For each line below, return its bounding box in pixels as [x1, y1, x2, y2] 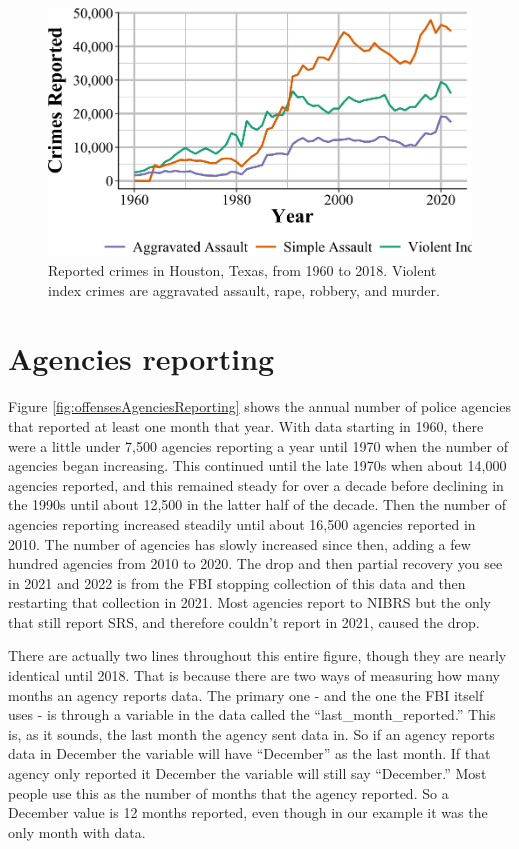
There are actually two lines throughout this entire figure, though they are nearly [8, 645, 507, 666]
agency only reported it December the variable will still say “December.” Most [8, 763, 487, 784]
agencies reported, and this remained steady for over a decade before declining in [8, 474, 504, 495]
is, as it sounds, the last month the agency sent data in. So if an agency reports [8, 723, 495, 744]
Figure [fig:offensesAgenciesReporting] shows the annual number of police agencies [8, 396, 512, 417]
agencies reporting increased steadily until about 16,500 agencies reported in [8, 513, 476, 534]
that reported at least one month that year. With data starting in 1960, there [8, 415, 484, 436]
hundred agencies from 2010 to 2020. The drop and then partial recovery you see [8, 553, 503, 574]
